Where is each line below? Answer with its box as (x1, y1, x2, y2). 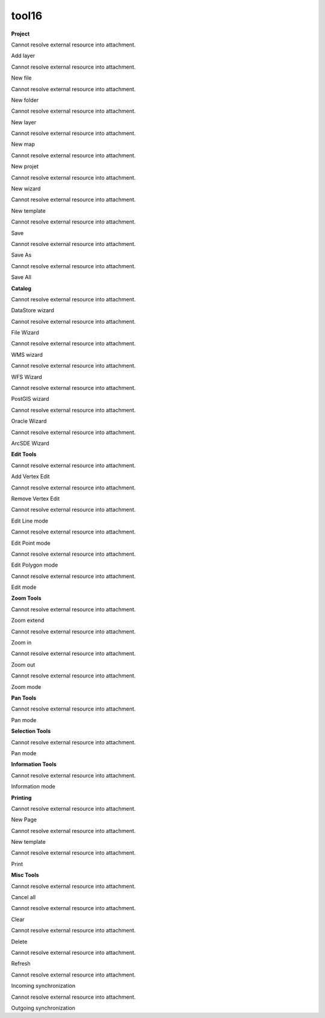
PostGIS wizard (11, 395, 49, 403)
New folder (11, 96, 39, 104)
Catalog (11, 284, 32, 292)
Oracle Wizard (11, 418, 47, 425)
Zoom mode (11, 683, 42, 690)
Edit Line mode (11, 517, 48, 524)
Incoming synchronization (11, 982, 76, 990)
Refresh (11, 960, 31, 967)
